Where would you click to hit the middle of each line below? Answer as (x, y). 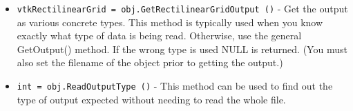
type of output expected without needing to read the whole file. (151, 99)
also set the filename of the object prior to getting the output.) (150, 62)
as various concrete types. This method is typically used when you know (170, 22)
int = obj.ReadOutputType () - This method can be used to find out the (175, 86)
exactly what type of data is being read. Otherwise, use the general (159, 36)
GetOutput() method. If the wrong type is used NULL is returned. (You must (182, 49)
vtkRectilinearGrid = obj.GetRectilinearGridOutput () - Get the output (182, 8)
